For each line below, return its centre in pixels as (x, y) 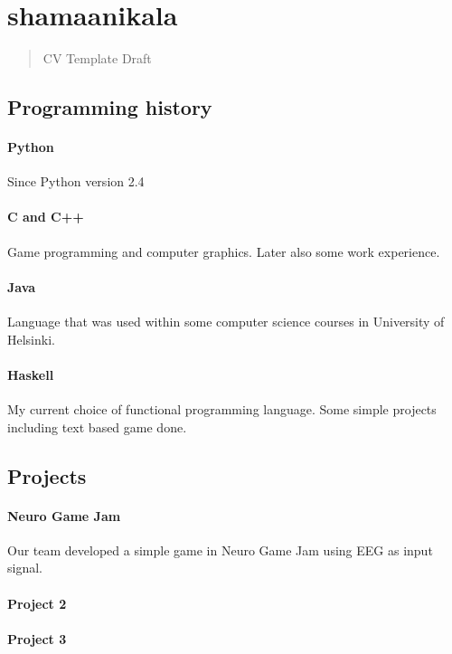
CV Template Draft (97, 58)
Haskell (31, 374)
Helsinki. (31, 339)
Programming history (110, 107)
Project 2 (37, 603)
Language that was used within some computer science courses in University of (226, 322)
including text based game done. (97, 427)
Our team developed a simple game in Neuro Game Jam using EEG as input (220, 550)
